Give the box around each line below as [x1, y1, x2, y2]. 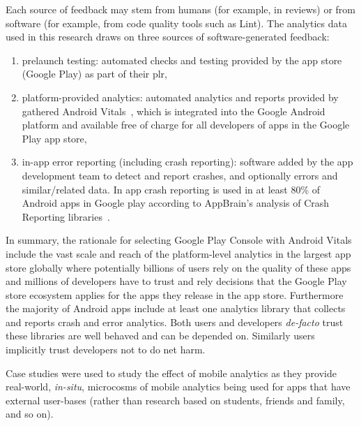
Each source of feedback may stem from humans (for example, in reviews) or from [6, 2, 355, 16]
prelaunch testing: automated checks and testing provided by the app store [22, 52, 342, 67]
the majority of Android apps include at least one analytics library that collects [6, 301, 346, 316]
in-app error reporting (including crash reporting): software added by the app [22, 154, 353, 169]
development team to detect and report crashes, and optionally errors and [22, 168, 338, 182]
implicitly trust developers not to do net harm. [6, 342, 206, 357]
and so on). [6, 406, 54, 421]
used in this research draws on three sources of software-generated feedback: [6, 29, 330, 44]
